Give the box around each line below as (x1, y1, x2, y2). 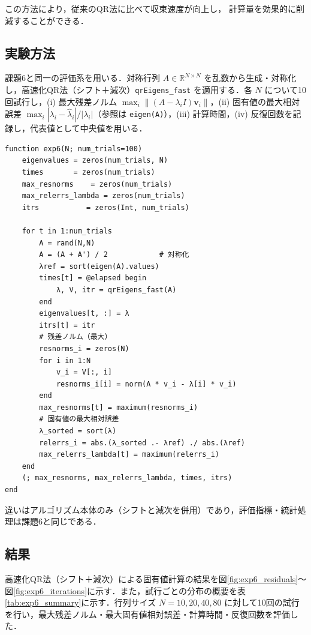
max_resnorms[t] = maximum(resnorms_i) (39, 403, 198, 412)
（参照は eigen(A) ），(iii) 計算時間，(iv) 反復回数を (93, 107, 293, 120)
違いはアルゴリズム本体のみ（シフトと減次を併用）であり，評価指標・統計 (5, 503, 298, 516)
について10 (264, 83, 307, 95)
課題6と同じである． (21, 515, 101, 528)
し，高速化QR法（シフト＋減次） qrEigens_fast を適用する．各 (5, 83, 252, 95)
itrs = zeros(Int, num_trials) (22, 203, 189, 212)
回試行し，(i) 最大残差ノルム (5, 95, 117, 107)
